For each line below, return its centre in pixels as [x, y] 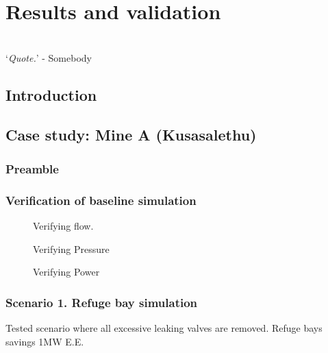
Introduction [51, 94]
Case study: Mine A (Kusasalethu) [131, 135]
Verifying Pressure [71, 248]
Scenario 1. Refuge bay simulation [102, 302]
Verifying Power [66, 272]
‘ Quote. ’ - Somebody [49, 57]
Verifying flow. [63, 225]
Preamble [32, 168]
